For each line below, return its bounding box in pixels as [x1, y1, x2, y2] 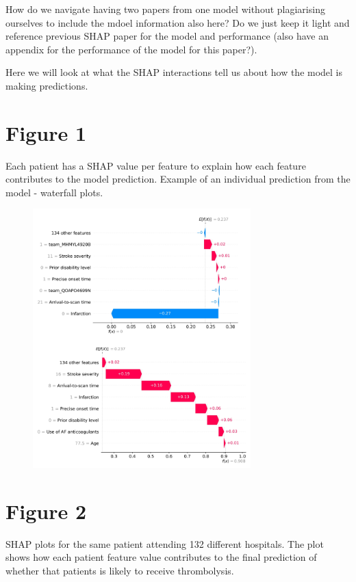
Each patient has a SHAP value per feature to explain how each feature [5, 158, 306, 172]
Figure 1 [5, 118, 87, 146]
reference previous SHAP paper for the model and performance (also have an [5, 29, 329, 43]
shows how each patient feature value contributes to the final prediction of [5, 550, 317, 564]
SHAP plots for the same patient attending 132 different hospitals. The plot [5, 536, 324, 551]
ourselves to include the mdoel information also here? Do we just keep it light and [5, 15, 350, 29]
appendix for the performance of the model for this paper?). [5, 42, 257, 56]
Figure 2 [5, 497, 87, 525]
